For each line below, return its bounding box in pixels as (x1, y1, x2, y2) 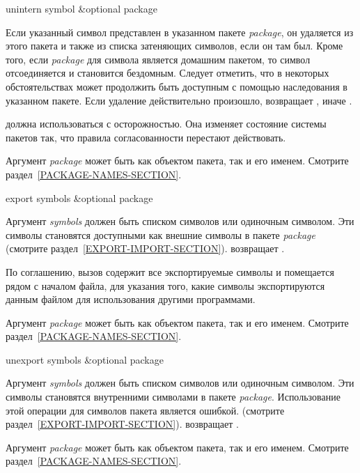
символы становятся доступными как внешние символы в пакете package (6, 227, 315, 242)
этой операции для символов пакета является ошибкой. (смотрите (6, 403, 285, 417)
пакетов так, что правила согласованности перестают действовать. (6, 130, 286, 144)
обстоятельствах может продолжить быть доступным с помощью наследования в (6, 79, 347, 93)
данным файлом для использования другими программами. (6, 292, 256, 307)
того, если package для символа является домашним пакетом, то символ (6, 52, 311, 66)
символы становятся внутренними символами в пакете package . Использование (6, 389, 341, 404)
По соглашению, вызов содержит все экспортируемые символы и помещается (6, 264, 334, 279)
